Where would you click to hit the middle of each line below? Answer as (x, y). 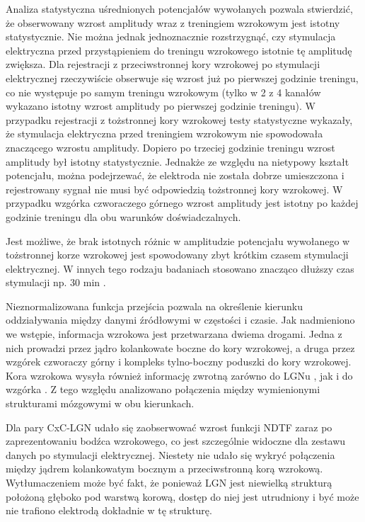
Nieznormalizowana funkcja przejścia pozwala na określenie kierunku (154, 306)
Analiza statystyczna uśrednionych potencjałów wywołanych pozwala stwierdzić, (179, 8)
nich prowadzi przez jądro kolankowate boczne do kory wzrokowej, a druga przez (180, 347)
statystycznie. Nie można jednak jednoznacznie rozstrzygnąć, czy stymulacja (171, 36)
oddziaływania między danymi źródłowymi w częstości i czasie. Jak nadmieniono (180, 320)
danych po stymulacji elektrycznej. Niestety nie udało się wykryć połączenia (170, 454)
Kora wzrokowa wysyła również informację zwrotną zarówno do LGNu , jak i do (179, 375)
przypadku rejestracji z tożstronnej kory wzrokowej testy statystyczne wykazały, (179, 119)
